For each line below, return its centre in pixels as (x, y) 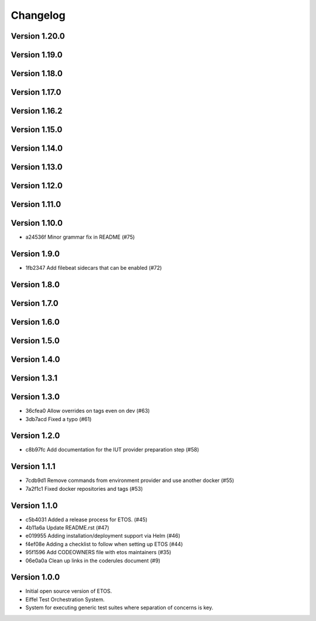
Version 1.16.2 (37, 111)
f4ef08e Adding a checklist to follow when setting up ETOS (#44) (104, 544)
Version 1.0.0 (35, 577)
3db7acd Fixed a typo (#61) (59, 419)
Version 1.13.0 (37, 167)
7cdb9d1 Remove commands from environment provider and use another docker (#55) (130, 480)
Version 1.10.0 (37, 223)
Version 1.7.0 (35, 303)
